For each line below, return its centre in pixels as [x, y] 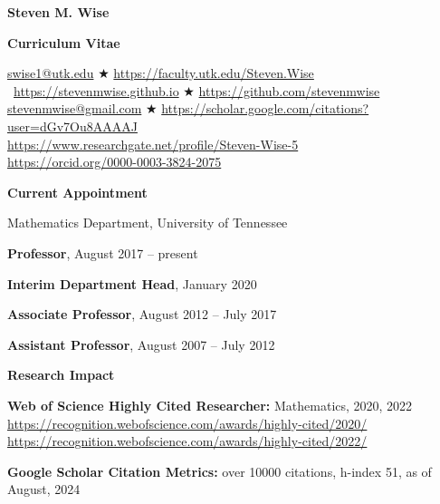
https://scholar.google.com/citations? [265, 108]
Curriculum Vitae [64, 42]
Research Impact [61, 375]
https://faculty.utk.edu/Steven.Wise [214, 73]
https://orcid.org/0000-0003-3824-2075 [115, 162]
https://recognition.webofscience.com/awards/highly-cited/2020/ [187, 423]
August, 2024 [44, 489]
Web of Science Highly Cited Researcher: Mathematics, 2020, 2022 [210, 405]
